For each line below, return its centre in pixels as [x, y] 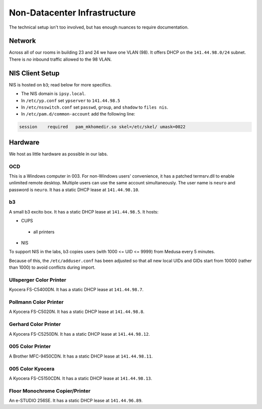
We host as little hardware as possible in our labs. [58, 154]
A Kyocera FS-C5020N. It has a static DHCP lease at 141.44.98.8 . [77, 312]
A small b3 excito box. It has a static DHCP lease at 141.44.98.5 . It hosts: [84, 212]
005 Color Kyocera [32, 369]
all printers [44, 232]
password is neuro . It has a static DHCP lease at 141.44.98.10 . [74, 190]
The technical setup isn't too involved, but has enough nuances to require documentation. [99, 27]
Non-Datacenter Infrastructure [72, 13]
